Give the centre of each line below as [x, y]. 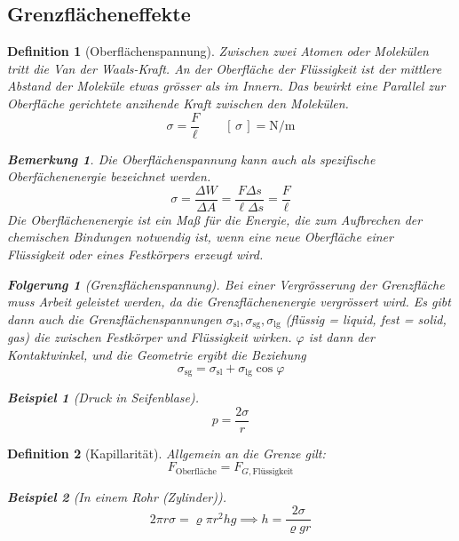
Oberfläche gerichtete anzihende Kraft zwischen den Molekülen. [178, 103]
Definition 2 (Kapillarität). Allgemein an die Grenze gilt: [166, 453]
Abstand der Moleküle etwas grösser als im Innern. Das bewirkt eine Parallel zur [226, 86]
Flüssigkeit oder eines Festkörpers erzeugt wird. [135, 255]
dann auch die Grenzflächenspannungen [115, 318]
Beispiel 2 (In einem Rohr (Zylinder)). [117, 496]
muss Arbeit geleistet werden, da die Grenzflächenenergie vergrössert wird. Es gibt [229, 302]
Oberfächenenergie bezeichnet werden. [109, 176]
